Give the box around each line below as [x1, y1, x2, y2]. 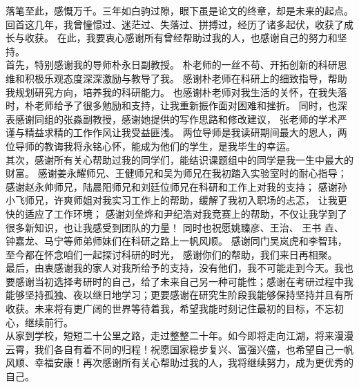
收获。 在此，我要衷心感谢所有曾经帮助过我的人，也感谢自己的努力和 [24, 30, 338, 45]
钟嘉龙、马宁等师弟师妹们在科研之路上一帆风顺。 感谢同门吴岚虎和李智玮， [6, 234, 347, 248]
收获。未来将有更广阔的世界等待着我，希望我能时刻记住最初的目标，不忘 [6, 301, 334, 316]
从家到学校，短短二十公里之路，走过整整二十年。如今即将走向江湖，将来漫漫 [6, 328, 353, 343]
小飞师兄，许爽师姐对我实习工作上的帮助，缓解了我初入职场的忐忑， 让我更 [6, 193, 347, 207]
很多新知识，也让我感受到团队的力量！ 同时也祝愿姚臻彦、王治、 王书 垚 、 [6, 220, 344, 234]
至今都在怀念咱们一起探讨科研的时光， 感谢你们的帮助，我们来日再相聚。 [6, 247, 338, 261]
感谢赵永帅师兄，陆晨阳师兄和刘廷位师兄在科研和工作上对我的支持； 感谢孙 [6, 179, 347, 193]
